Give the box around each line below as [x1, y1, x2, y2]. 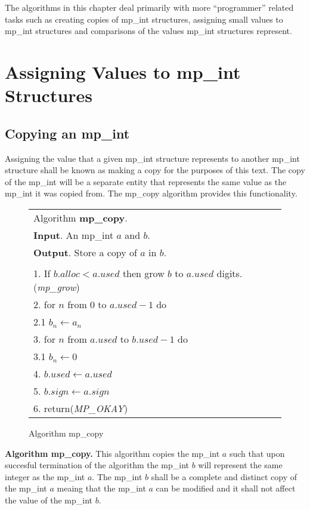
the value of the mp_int [5, 493, 92, 506]
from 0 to [67, 297, 107, 311]
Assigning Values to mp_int [5, 59, 241, 84]
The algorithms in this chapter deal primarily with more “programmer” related [5, 1, 294, 13]
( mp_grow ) [33, 279, 80, 294]
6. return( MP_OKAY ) [33, 401, 128, 415]
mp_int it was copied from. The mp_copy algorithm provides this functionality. [5, 187, 297, 199]
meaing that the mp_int [57, 482, 146, 494]
